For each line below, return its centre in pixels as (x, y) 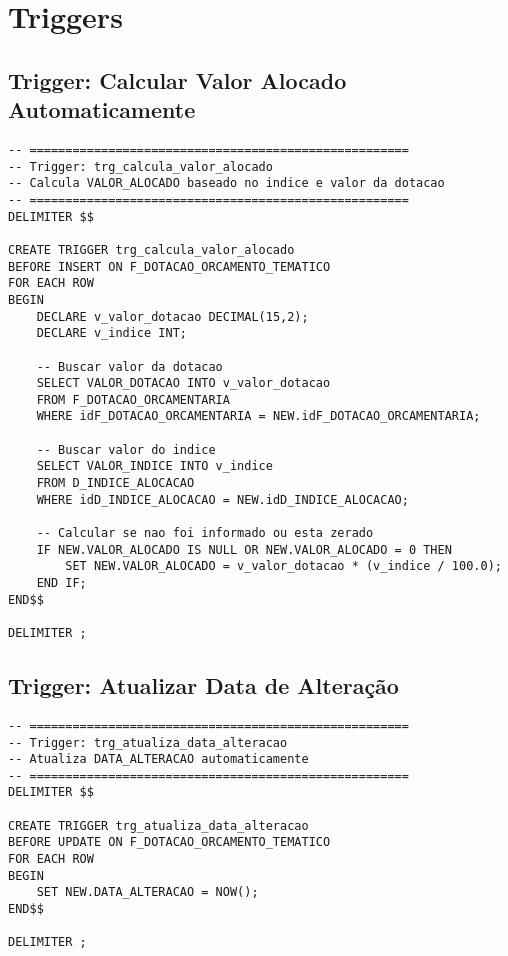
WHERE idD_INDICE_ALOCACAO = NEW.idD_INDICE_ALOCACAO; (222, 499)
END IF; (61, 583)
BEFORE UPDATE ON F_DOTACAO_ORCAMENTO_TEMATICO (169, 842)
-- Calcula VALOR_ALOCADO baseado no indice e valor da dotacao (226, 183)
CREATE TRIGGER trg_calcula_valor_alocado (151, 249)
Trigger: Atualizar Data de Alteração (203, 685)
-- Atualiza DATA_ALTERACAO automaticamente (158, 759)
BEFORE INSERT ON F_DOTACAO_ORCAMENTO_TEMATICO (169, 266)
